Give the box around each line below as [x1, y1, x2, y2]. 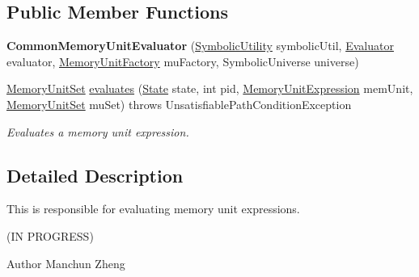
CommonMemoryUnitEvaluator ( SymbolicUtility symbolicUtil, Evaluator [6, 37, 394, 54]
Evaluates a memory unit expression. [6, 123, 189, 140]
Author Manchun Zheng [6, 254, 125, 271]
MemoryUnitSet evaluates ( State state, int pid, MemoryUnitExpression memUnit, [6, 80, 413, 97]
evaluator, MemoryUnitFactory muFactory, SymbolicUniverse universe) [6, 52, 359, 69]
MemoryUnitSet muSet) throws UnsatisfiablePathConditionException [6, 95, 352, 112]
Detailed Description [6, 162, 184, 187]
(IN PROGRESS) [6, 227, 94, 244]
